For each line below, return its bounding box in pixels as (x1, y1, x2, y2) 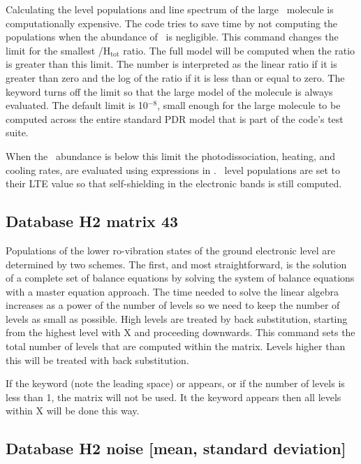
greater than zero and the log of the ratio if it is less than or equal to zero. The (6, 70, 345, 85)
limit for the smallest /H (6, 43, 111, 57)
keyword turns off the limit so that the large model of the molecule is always (6, 84, 333, 99)
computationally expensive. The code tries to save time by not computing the (6, 15, 338, 30)
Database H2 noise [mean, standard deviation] (6, 437, 346, 459)
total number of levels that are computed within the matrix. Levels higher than (6, 339, 346, 354)
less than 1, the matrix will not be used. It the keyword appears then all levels (6, 389, 341, 404)
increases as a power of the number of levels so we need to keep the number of (6, 298, 340, 312)
